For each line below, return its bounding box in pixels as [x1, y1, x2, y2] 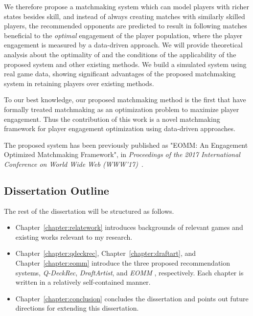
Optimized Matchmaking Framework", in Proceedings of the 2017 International [4, 149, 240, 159]
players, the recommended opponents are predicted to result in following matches [4, 21, 247, 31]
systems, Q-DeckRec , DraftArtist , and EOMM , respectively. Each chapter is [15, 267, 244, 277]
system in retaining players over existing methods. [4, 78, 154, 88]
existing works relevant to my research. [15, 231, 133, 242]
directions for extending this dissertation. [15, 303, 139, 313]
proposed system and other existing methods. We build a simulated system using [4, 59, 247, 69]
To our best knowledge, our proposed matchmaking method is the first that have [4, 94, 246, 105]
